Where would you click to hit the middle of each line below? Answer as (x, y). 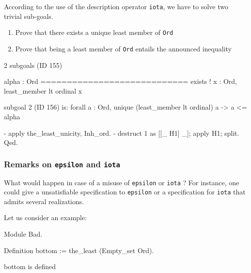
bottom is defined (30, 266)
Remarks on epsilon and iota (62, 164)
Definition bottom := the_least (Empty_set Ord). (79, 250)
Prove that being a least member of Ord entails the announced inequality (123, 48)
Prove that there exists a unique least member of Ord (94, 32)
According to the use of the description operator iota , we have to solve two (116, 6)
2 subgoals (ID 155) (33, 65)
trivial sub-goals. (29, 16)
